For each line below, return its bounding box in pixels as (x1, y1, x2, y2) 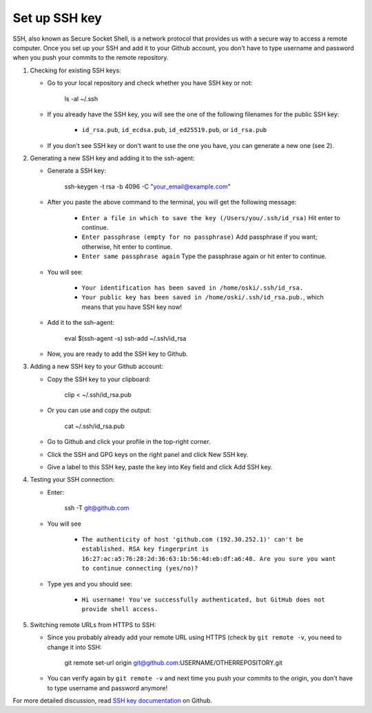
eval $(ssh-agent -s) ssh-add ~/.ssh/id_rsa (64, 334, 187, 342)
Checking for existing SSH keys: (30, 66, 121, 74)
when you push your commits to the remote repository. (12, 54, 169, 62)
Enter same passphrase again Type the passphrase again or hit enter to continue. (81, 252, 327, 261)
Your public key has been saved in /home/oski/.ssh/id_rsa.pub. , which (81, 293, 324, 301)
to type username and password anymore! (47, 683, 168, 692)
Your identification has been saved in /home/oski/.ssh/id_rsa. (81, 284, 304, 292)
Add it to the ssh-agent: (47, 319, 115, 327)
